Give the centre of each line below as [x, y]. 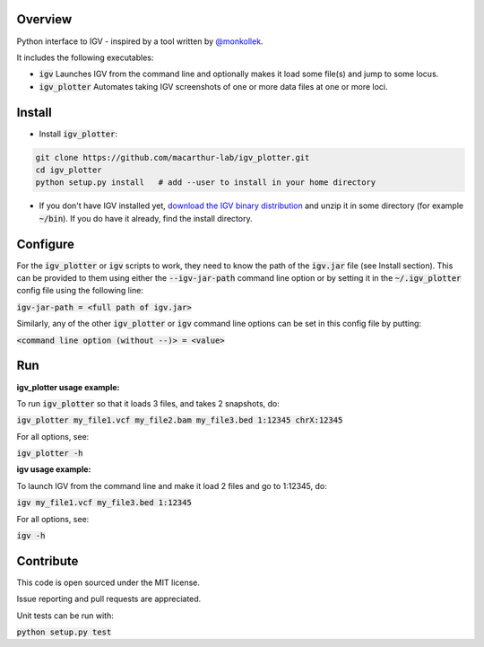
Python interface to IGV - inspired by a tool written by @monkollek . [140, 41]
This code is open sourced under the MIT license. [108, 582]
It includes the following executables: [85, 57]
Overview [44, 19]
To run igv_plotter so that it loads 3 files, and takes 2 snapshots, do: [148, 403]
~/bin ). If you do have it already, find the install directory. [146, 218]
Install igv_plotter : [78, 134]
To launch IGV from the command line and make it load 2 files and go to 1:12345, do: [172, 485]
